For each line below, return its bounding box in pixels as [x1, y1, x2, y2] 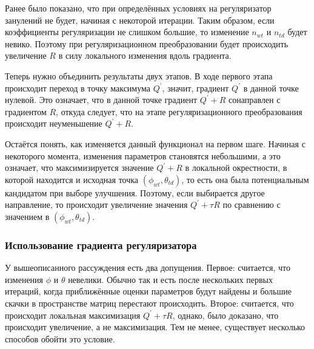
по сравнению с [222, 198, 281, 211]
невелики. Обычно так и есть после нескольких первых [68, 273, 273, 285]
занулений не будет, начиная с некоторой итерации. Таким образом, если [5, 13, 275, 26]
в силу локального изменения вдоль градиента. [58, 49, 232, 62]
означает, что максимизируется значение [5, 161, 154, 174]
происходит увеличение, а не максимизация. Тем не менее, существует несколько [5, 321, 306, 333]
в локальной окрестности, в [185, 161, 287, 174]
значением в [5, 210, 50, 222]
